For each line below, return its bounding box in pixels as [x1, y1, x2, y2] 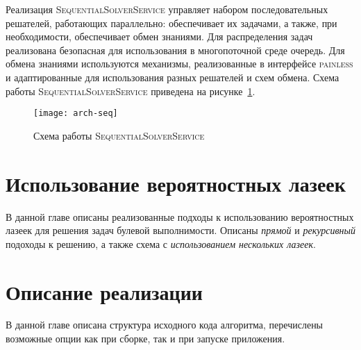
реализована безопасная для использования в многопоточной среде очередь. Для [6, 42, 345, 57]
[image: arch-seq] [33, 108, 118, 119]
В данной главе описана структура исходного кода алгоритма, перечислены [6, 317, 324, 332]
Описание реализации [6, 277, 203, 306]
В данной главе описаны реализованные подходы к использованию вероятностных [6, 209, 354, 224]
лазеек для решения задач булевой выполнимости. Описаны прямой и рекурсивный [6, 223, 355, 237]
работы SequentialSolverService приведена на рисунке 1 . [6, 83, 255, 98]
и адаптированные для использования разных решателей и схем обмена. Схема [6, 69, 339, 84]
